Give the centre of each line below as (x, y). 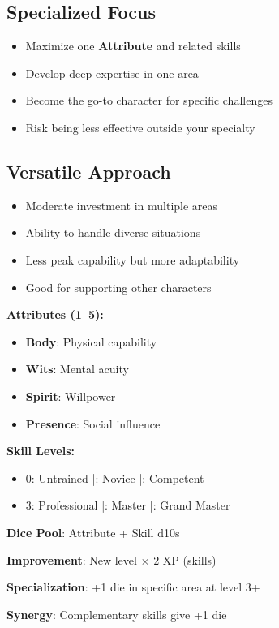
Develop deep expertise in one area (112, 73)
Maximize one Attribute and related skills (133, 46)
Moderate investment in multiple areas (122, 205)
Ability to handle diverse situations (113, 232)
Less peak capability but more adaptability (133, 259)
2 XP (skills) (185, 559)
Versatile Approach (89, 171)
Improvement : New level (72, 559)
